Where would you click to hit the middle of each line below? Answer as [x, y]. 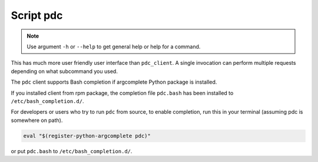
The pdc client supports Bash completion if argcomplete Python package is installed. [114, 82]
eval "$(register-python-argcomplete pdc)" [87, 136]
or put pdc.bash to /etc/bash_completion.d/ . [72, 151]
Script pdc [37, 15]
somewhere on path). [37, 120]
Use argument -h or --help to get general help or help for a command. [114, 47]
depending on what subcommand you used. [64, 71]
